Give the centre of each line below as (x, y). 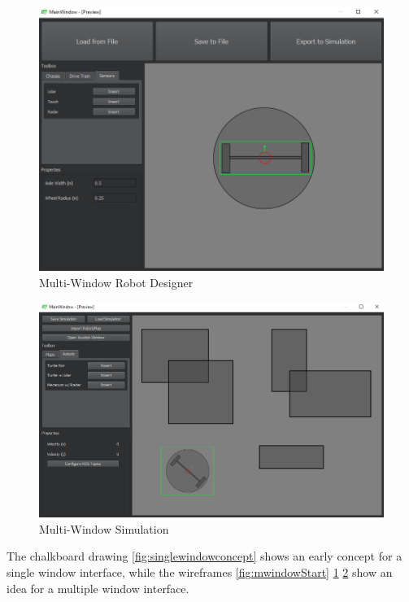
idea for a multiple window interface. (98, 588)
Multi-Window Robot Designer (116, 282)
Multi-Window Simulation (104, 528)
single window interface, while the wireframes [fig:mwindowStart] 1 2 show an (200, 572)
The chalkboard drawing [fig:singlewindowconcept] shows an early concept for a (204, 556)
